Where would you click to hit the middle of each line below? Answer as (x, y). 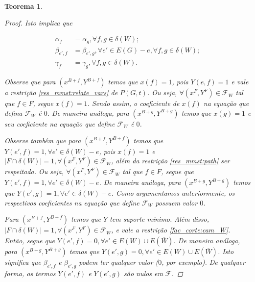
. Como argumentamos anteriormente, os (173, 193)
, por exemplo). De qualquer (203, 262)
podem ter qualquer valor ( (119, 262)
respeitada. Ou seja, (34, 171)
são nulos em (143, 273)
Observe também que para (43, 140)
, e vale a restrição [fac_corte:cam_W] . (171, 230)
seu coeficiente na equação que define (60, 123)
